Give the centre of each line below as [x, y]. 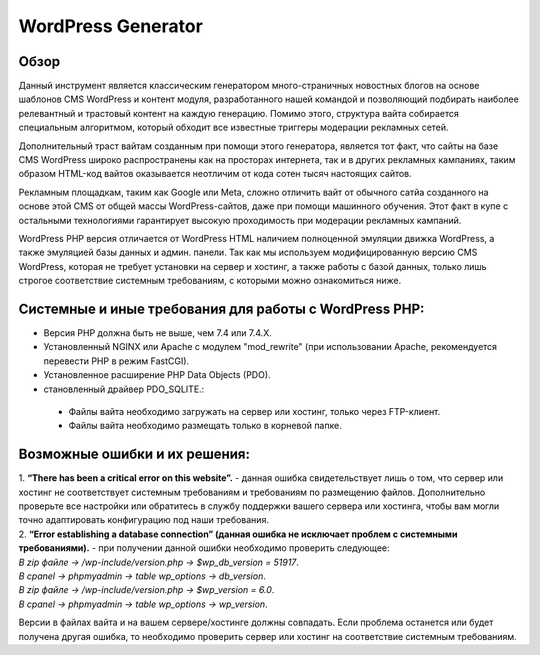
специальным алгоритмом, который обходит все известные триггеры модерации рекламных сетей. [233, 127]
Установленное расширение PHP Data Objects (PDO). [157, 375]
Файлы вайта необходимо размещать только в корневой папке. [205, 426]
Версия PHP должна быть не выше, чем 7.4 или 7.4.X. [157, 333]
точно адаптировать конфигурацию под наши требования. [144, 520]
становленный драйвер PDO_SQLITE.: [124, 389]
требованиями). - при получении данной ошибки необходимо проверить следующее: [204, 548]
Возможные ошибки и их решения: [134, 454]
